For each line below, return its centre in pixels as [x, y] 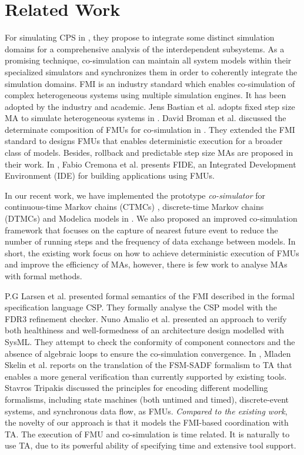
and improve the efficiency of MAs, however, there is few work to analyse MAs [146, 264]
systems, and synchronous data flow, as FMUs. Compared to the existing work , [146, 411]
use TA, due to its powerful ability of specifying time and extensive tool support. [151, 445]
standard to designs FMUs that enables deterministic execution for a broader [144, 141]
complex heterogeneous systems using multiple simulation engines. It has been [146, 95]
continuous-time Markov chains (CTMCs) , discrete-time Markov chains [134, 207]
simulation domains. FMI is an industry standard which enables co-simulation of [150, 83]
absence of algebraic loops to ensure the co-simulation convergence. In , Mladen [148, 353]
